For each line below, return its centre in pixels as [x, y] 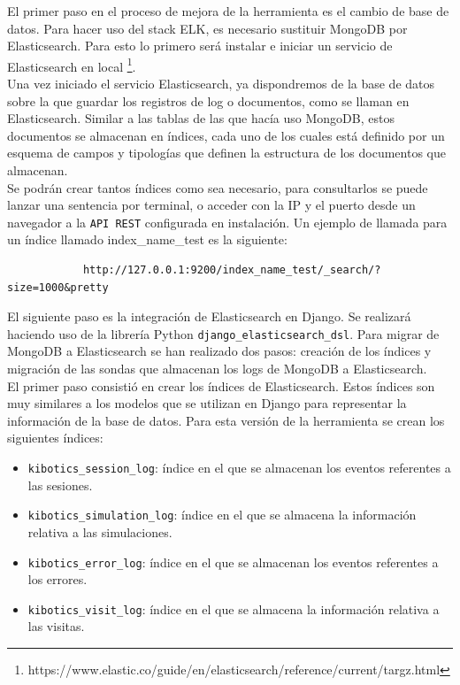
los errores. [57, 579]
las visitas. [56, 626]
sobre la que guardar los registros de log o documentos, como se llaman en [208, 100]
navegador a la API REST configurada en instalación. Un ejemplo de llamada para [227, 222]
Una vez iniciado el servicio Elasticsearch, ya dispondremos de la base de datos [221, 84]
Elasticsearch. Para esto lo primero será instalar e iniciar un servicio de [200, 46]
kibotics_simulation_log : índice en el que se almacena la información [222, 515]
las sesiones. [60, 485]
